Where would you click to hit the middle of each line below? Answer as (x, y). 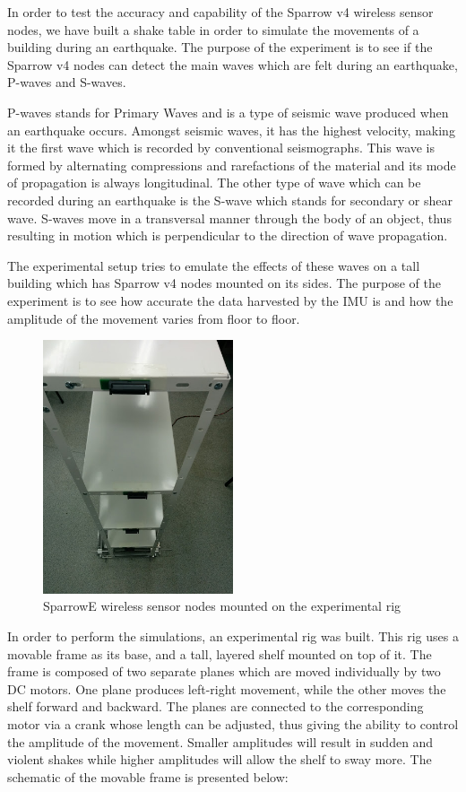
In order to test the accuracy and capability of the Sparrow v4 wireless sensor (220, 12)
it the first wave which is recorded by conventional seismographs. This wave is (221, 148)
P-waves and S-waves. (67, 82)
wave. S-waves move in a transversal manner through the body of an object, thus (229, 218)
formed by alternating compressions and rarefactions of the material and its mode (232, 165)
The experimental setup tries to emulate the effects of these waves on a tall (214, 265)
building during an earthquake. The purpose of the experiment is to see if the (220, 47)
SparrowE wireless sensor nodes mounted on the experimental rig (222, 606)
